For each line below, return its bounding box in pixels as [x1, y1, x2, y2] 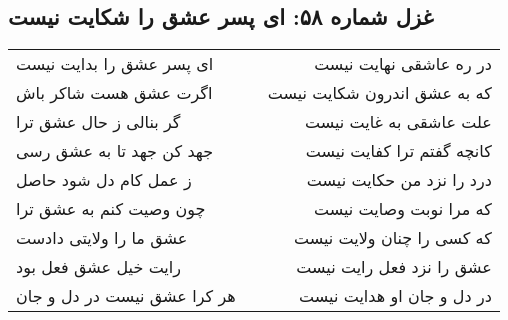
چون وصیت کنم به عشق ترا [16, 197, 206, 221]
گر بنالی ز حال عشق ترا [16, 110, 181, 134]
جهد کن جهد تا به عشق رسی [16, 139, 214, 163]
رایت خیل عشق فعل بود [16, 255, 181, 279]
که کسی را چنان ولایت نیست [293, 226, 492, 250]
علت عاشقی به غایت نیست [304, 110, 492, 134]
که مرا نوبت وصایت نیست [313, 197, 492, 221]
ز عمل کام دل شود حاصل [16, 168, 192, 192]
